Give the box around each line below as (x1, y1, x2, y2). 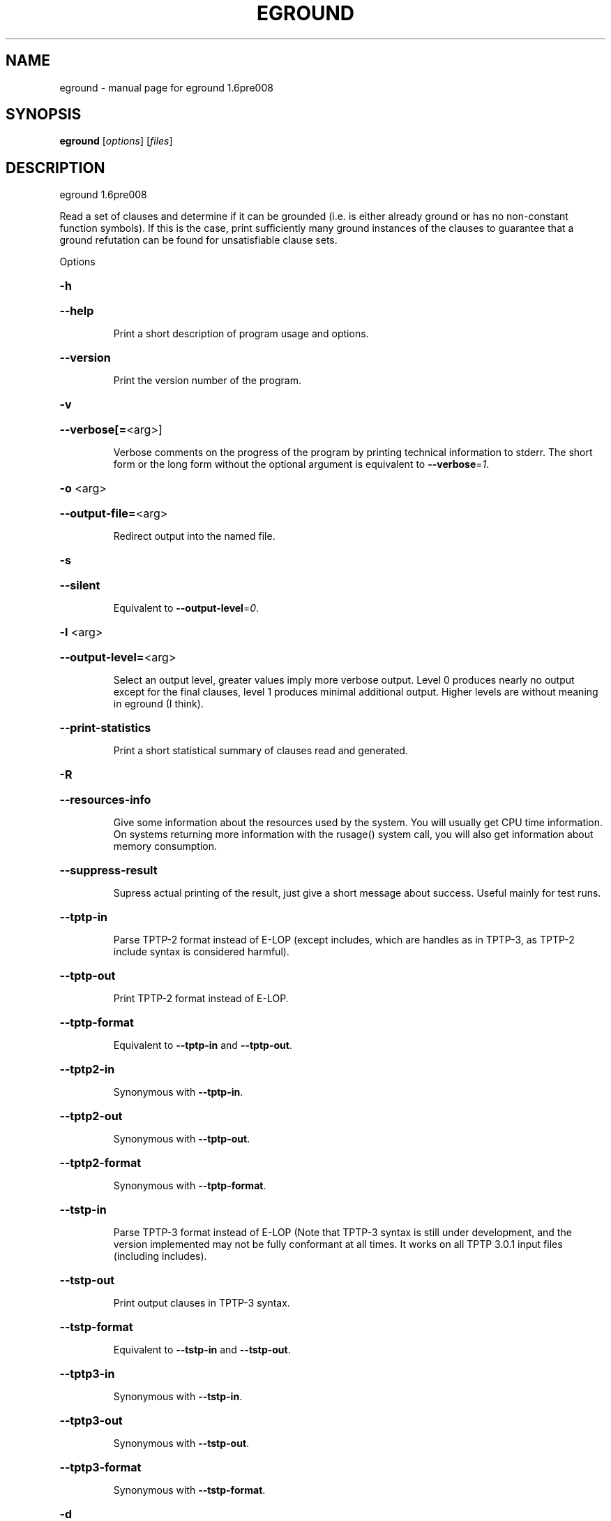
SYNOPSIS (6, 105, 82, 124)
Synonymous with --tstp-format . (113, 1484, 266, 1497)
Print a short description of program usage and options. (113, 328, 369, 340)
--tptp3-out (59, 1413, 123, 1428)
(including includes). (113, 1250, 207, 1263)
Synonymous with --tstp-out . (113, 1437, 250, 1450)
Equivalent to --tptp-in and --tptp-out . (113, 1039, 292, 1052)
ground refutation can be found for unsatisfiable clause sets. (59, 234, 338, 247)
